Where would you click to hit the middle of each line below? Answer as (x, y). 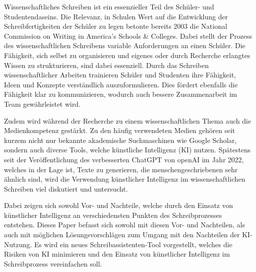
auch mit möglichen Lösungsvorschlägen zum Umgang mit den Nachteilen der (122, 235)
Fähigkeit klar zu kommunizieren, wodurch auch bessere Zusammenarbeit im (121, 94)
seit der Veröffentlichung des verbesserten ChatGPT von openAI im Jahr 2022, (124, 159)
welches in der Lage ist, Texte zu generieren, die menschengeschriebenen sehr (121, 169)
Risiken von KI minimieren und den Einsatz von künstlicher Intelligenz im (117, 254)
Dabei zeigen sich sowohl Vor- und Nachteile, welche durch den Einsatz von (119, 205)
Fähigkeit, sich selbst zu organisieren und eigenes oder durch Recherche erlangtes (127, 55)
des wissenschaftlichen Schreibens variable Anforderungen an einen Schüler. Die (125, 45)
